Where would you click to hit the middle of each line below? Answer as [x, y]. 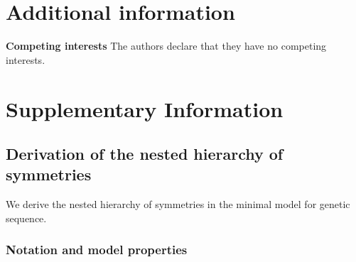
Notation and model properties [97, 250]
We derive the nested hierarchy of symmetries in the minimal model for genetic [178, 204]
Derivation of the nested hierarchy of [145, 154]
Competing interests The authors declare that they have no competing [166, 46]
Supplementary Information [145, 108]
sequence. [26, 218]
